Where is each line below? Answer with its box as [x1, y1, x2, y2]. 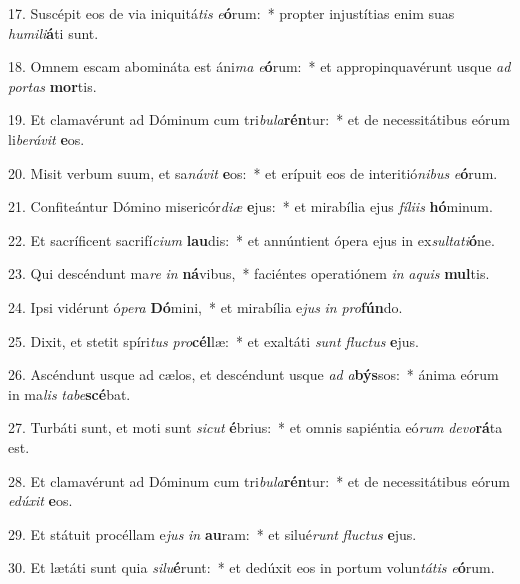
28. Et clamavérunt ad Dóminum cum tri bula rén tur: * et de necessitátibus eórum [8, 470, 510, 491]
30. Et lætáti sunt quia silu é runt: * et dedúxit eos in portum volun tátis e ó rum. [8, 557, 495, 578]
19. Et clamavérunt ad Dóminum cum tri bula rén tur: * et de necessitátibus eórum [8, 109, 510, 130]
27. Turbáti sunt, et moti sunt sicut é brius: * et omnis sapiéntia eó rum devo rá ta [8, 417, 503, 438]
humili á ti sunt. [8, 22, 99, 43]
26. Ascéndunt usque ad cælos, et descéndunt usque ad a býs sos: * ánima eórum [8, 364, 499, 385]
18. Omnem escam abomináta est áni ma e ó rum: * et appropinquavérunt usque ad [8, 56, 511, 77]
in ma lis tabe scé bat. [8, 383, 131, 404]
